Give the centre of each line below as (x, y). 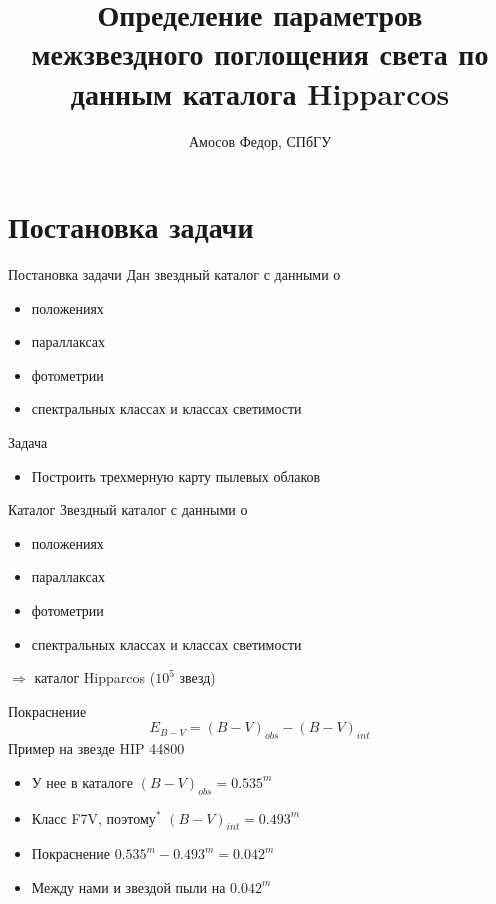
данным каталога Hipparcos (260, 92)
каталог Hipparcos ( (95, 677)
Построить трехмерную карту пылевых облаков (176, 475)
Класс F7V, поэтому (93, 817)
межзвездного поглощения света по (260, 53)
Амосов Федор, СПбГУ (260, 140)
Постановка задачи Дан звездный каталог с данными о (174, 274)
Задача (28, 442)
